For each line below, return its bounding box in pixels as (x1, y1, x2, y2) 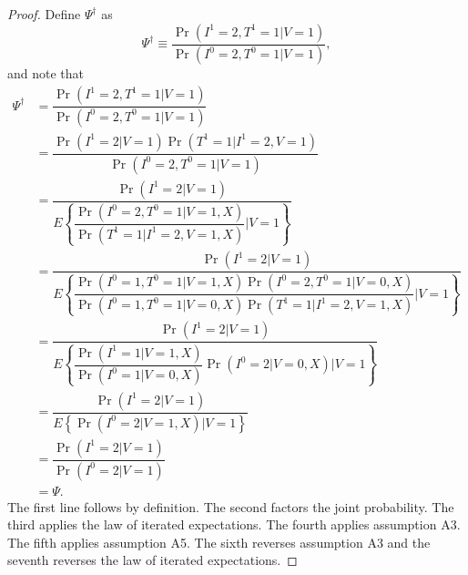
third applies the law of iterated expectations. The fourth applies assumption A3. (7, 515, 461, 534)
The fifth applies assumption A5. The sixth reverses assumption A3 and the (7, 532, 431, 551)
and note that (7, 64, 85, 83)
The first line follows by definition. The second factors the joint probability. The (7, 497, 454, 516)
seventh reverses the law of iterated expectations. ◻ (7, 550, 298, 570)
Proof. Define (7, 5, 81, 23)
